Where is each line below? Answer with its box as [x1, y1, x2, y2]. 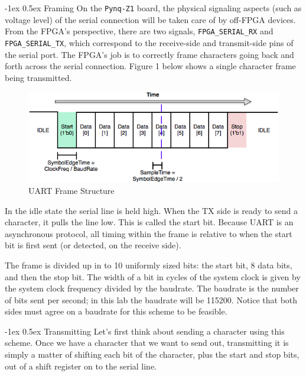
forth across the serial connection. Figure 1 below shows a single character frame [5, 60, 296, 72]
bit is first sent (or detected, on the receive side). [5, 239, 181, 251]
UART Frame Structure [28, 184, 115, 196]
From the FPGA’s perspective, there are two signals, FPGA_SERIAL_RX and [5, 25, 274, 37]
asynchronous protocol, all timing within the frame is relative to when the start [5, 227, 292, 239]
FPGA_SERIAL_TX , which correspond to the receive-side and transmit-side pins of [5, 36, 294, 48]
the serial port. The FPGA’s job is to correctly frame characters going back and [5, 48, 294, 60]
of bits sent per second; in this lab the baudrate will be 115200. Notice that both [5, 293, 298, 306]
